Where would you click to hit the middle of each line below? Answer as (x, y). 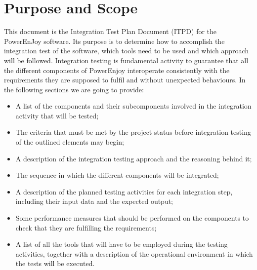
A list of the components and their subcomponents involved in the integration (133, 106)
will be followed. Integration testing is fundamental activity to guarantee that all (126, 60)
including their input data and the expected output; (94, 201)
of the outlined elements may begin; (70, 142)
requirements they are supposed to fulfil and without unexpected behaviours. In (125, 80)
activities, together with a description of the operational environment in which (134, 253)
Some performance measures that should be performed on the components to (132, 218)
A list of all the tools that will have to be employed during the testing (122, 244)
